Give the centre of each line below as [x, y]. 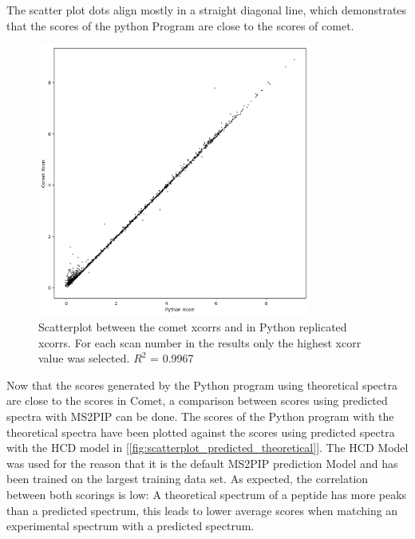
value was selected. [84, 358]
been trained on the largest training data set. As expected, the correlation [188, 479]
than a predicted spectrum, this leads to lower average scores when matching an [202, 510]
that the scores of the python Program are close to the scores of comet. [180, 25]
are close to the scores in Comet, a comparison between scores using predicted [197, 400]
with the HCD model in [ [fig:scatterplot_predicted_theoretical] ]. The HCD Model [207, 448]
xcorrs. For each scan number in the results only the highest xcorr [200, 342]
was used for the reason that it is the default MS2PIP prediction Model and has [202, 463]
